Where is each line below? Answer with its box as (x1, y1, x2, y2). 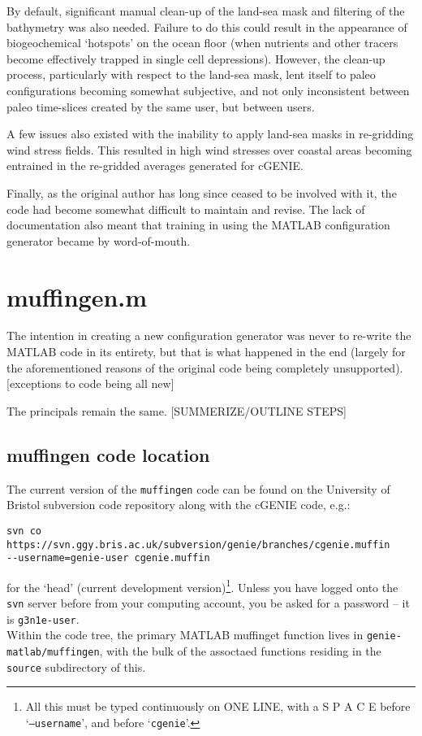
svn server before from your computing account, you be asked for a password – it (6, 594, 410, 612)
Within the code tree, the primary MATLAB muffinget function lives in (6, 626, 364, 643)
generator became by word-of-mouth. (6, 232, 191, 249)
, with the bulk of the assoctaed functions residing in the (99, 642, 381, 660)
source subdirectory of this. (6, 658, 146, 675)
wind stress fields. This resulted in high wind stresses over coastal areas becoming (6, 141, 412, 158)
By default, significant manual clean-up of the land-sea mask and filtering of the (6, 2, 405, 19)
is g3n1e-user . (6, 610, 80, 627)
